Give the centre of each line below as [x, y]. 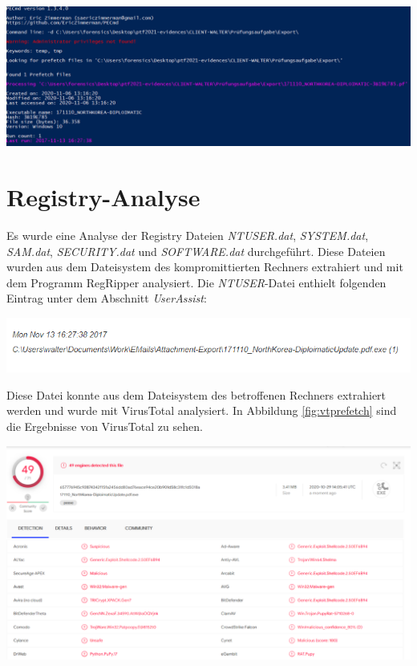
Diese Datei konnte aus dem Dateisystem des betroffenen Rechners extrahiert [196, 394]
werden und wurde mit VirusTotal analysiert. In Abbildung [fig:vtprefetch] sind [202, 410]
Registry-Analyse [103, 197]
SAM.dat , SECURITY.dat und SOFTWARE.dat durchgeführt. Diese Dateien [196, 251]
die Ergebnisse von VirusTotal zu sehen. [105, 426]
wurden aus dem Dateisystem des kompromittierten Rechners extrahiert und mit [205, 267]
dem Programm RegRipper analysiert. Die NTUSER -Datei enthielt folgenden [196, 282]
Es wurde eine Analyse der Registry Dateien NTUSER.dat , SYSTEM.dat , [188, 235]
